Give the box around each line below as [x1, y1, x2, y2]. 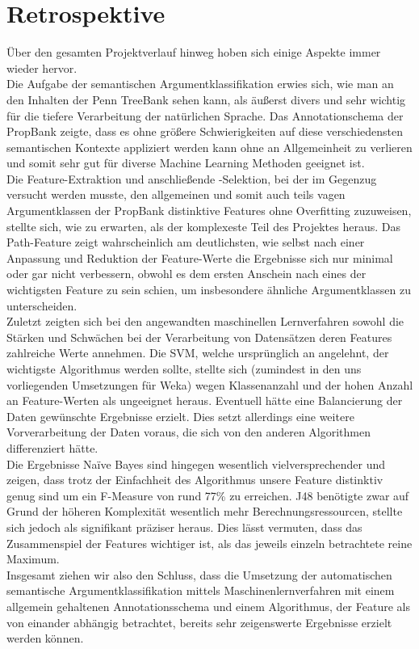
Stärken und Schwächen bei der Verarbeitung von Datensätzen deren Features [6, 328, 392, 345]
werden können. [6, 630, 84, 647]
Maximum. [6, 550, 60, 567]
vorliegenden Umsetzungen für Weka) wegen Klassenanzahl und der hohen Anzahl [6, 376, 413, 393]
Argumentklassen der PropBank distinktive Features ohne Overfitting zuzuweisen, [6, 202, 412, 219]
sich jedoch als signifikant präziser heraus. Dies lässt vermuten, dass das [6, 518, 362, 535]
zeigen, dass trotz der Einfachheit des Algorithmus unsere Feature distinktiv [6, 471, 383, 488]
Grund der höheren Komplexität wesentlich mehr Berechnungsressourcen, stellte [6, 503, 403, 520]
